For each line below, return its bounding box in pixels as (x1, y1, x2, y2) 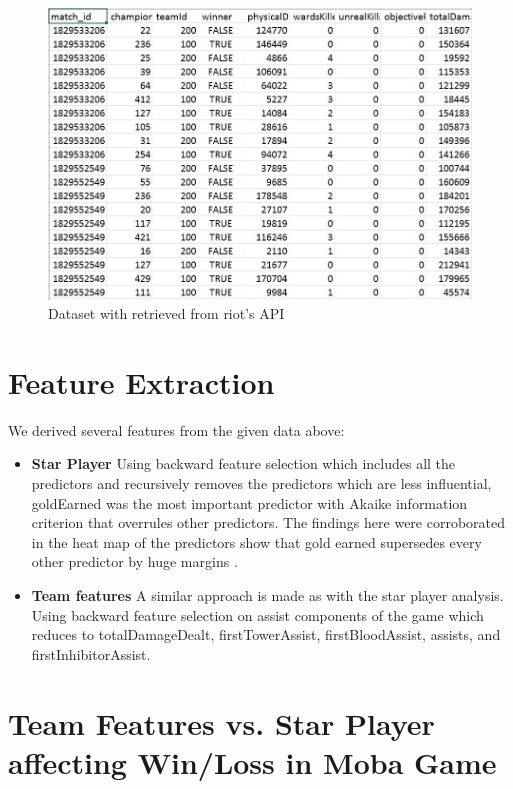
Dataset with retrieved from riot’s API (48, 303, 285, 324)
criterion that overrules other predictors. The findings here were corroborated (31, 512, 506, 533)
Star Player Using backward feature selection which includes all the (31, 453, 456, 474)
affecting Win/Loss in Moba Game (8, 741, 497, 782)
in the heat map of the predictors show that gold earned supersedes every (31, 531, 482, 552)
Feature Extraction (8, 361, 275, 402)
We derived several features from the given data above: (8, 419, 345, 440)
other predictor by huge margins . (31, 551, 238, 572)
